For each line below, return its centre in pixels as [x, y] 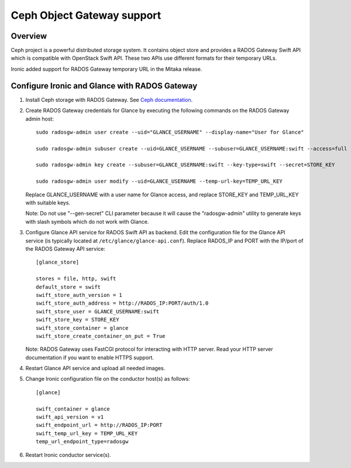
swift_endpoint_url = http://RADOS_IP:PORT [99, 425]
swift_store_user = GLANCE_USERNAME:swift [98, 311]
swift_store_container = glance [82, 328]
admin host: [39, 119]
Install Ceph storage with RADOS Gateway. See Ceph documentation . [109, 100]
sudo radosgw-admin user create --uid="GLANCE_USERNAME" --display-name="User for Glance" [170, 132]
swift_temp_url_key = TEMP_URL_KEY [87, 433]
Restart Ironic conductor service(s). [68, 455]
